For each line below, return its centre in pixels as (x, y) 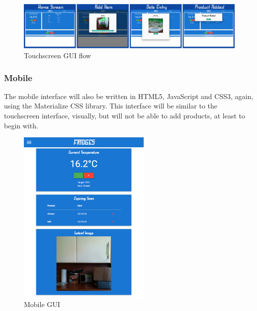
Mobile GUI (42, 304)
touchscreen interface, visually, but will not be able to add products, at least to (125, 116)
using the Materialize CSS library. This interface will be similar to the (111, 106)
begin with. (21, 125)
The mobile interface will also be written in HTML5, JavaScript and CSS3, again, (129, 96)
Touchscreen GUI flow (58, 55)
